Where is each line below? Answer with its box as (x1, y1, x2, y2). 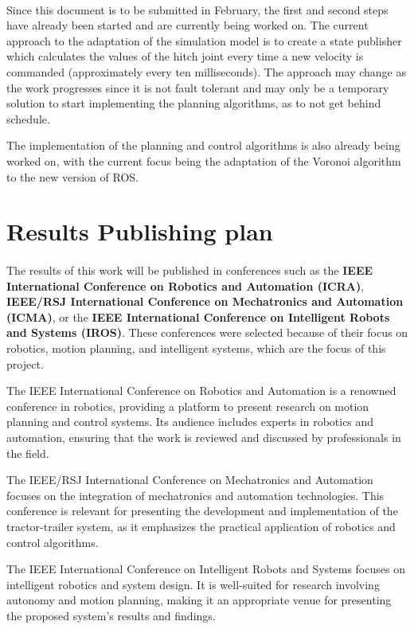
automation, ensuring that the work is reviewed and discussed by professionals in (6, 429, 401, 446)
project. (6, 355, 44, 372)
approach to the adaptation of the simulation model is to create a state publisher (6, 32, 402, 49)
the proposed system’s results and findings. (6, 607, 216, 623)
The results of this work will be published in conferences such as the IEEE (6, 262, 373, 279)
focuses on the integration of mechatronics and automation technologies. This (6, 486, 385, 503)
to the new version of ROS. (6, 168, 139, 185)
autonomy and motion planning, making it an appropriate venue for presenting (6, 592, 392, 608)
